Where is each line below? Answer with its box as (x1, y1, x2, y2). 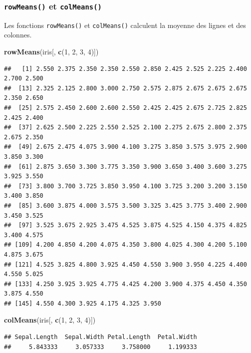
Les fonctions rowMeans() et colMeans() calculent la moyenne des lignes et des (4, 19, 246, 30)
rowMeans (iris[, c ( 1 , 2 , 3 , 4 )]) (4, 46, 99, 57)
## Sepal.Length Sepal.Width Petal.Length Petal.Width (4, 334, 197, 341)
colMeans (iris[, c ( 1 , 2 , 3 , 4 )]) (4, 315, 96, 325)
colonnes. (4, 29, 32, 40)
